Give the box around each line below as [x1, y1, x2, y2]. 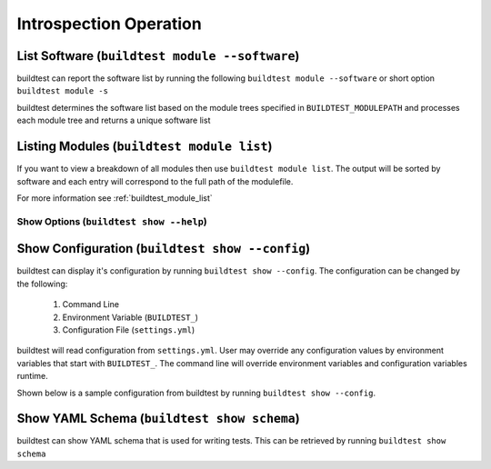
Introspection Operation [16, 14, 202, 34]
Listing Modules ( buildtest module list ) [16, 139, 273, 155]
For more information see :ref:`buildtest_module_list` [16, 192, 213, 204]
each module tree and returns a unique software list [16, 115, 211, 126]
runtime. [16, 371, 49, 382]
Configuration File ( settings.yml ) [62, 324, 195, 335]
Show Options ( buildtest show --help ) [16, 215, 208, 227]
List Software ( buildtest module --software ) [16, 48, 300, 64]
